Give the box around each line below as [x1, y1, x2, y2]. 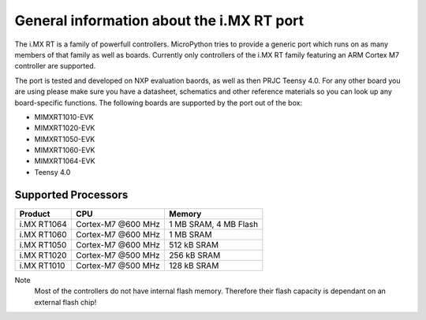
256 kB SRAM [169, 249, 221, 260]
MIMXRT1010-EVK [34, 112, 94, 121]
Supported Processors [14, 188, 129, 201]
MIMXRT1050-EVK [34, 134, 95, 143]
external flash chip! [34, 297, 97, 307]
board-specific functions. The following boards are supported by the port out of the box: [14, 98, 303, 107]
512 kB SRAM [169, 239, 219, 250]
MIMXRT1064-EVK [34, 156, 95, 166]
